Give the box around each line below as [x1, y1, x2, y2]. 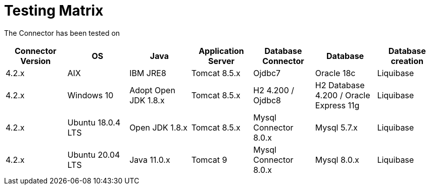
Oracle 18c [315, 68, 356, 78]
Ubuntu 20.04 [67, 149, 120, 160]
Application [199, 45, 244, 56]
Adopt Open [129, 85, 175, 95]
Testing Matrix [4, 2, 104, 19]
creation [391, 55, 423, 66]
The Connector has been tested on [4, 28, 120, 37]
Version [20, 55, 51, 66]
